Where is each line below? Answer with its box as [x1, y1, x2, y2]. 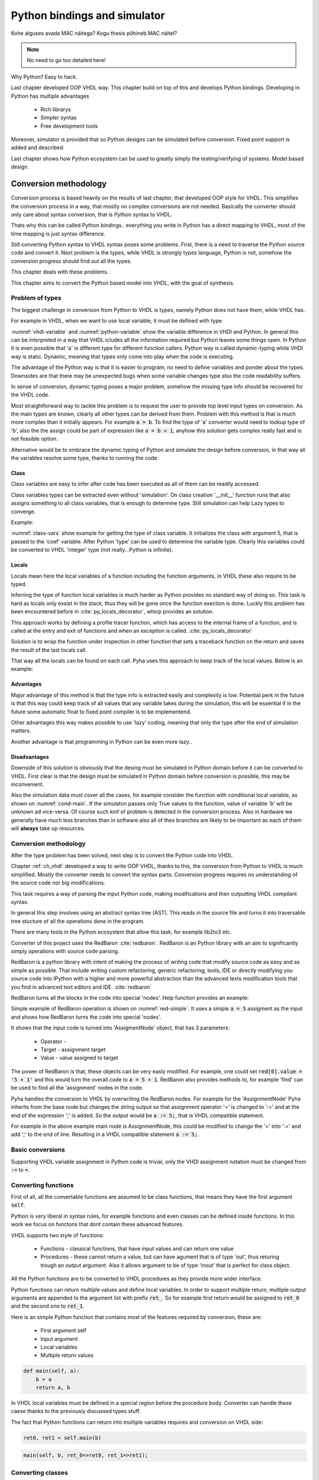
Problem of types [11, 294, 62, 302]
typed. [11, 580, 27, 587]
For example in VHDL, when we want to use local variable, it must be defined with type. [11, 317, 224, 324]
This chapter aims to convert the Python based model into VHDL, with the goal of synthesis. [11, 279, 235, 287]
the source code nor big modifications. [11, 879, 106, 886]
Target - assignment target [40, 1045, 106, 1053]
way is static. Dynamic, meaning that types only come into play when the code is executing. [11, 353, 235, 360]
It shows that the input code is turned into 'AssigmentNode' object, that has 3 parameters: [11, 1024, 230, 1031]
